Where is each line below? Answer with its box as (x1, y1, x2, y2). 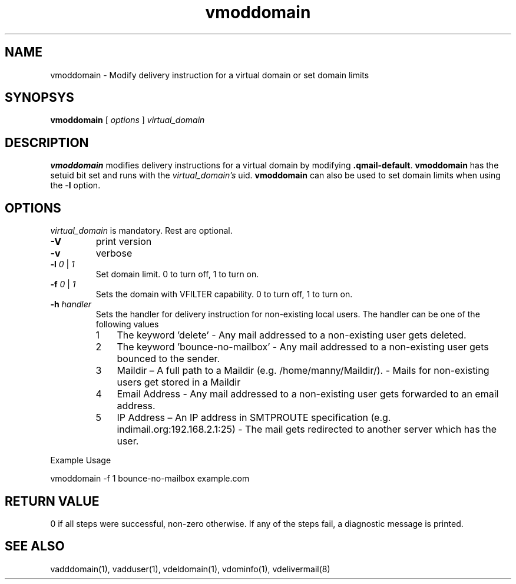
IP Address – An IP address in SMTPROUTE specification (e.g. (117, 412, 391, 424)
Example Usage (50, 455, 111, 466)
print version (95, 235, 152, 248)
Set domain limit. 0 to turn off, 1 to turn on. (95, 269, 259, 280)
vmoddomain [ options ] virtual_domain (50, 115, 205, 125)
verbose (95, 247, 133, 260)
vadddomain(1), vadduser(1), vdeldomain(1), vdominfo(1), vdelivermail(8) (50, 563, 330, 574)
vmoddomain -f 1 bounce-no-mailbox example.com (50, 473, 250, 484)
